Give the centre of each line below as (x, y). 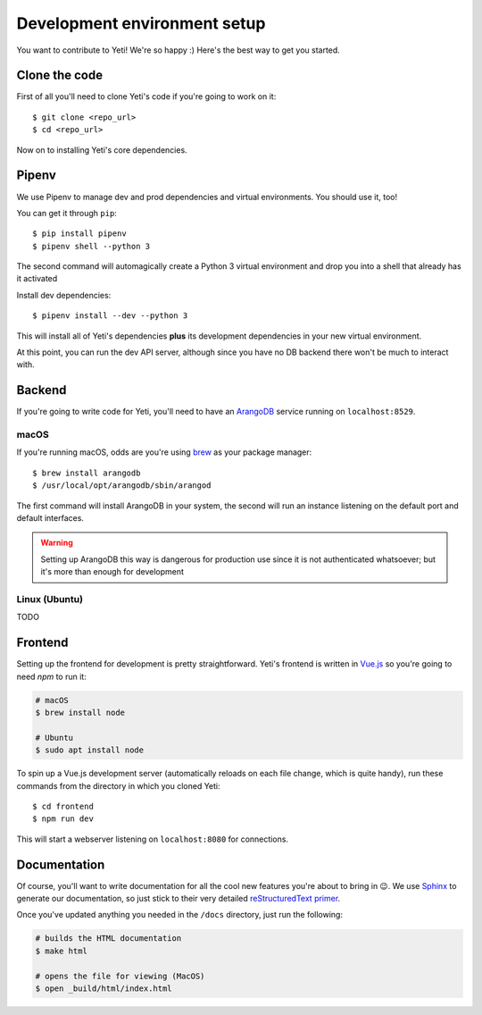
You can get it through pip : (67, 213)
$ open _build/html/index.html (104, 988)
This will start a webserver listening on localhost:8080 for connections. (153, 839)
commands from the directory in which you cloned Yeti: (118, 785)
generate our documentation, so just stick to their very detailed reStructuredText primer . (179, 899)
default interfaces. (50, 518)
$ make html (62, 951)
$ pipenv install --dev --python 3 (110, 316)
